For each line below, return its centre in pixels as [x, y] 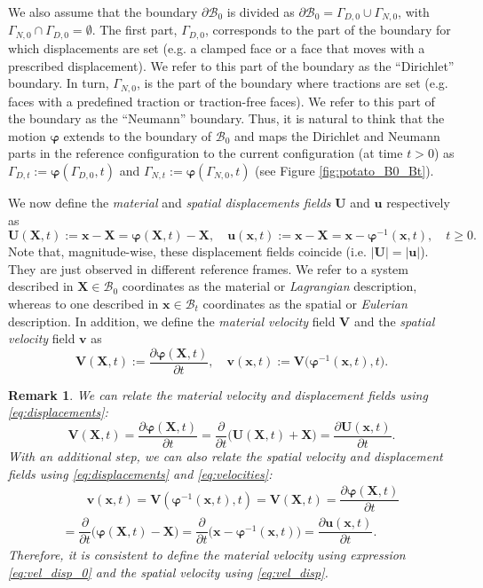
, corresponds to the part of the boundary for [328, 30]
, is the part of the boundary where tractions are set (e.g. [292, 83]
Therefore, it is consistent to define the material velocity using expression [207, 555]
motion [27, 135]
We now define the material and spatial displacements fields [170, 202]
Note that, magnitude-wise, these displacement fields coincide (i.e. [187, 251]
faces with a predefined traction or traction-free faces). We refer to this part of [222, 101]
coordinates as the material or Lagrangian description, [269, 286]
